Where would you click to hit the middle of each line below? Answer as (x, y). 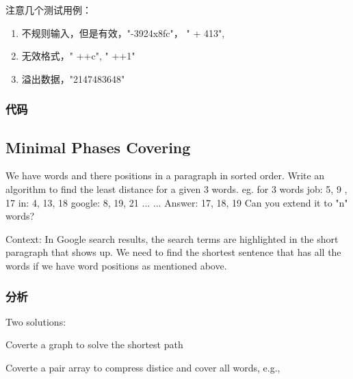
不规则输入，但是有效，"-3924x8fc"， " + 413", (123, 32)
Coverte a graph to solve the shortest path (94, 344)
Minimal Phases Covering (98, 147)
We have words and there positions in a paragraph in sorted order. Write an (165, 175)
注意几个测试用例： (49, 10)
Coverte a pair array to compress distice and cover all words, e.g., (143, 367)
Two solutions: (36, 321)
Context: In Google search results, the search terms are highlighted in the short (172, 238)
